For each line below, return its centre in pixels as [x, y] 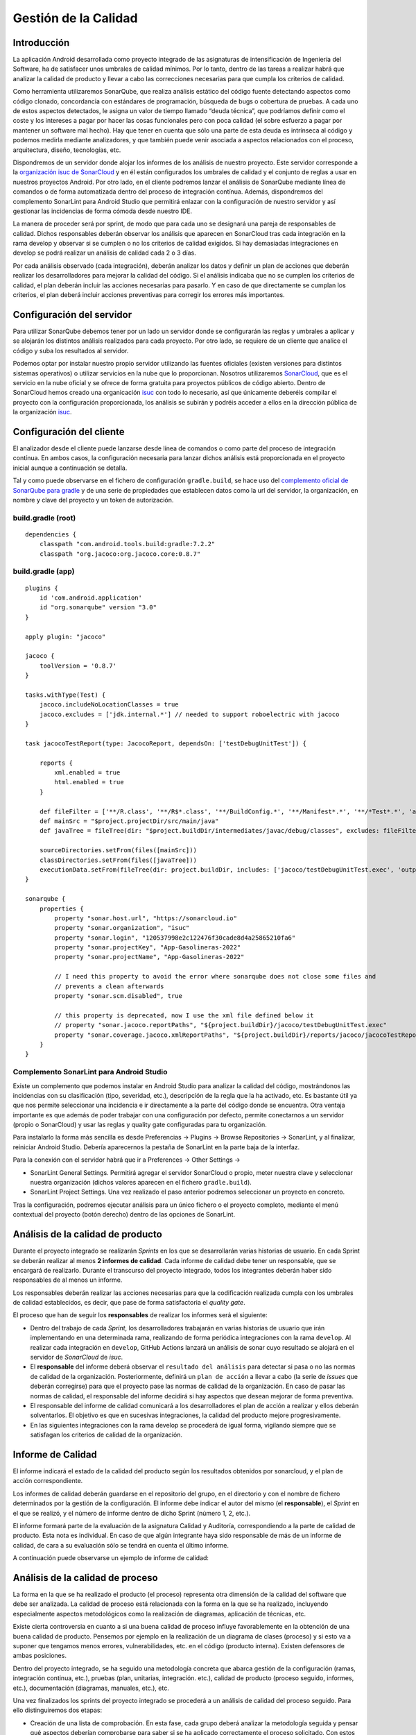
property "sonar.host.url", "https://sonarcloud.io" [146, 918]
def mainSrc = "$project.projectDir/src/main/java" [129, 821]
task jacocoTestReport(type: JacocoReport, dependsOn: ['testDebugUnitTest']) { [166, 743]
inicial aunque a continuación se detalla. [70, 468]
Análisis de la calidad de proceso [86, 1578]
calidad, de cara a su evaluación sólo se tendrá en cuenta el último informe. [121, 1545]
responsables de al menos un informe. [68, 1280]
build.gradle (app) [44, 571]
